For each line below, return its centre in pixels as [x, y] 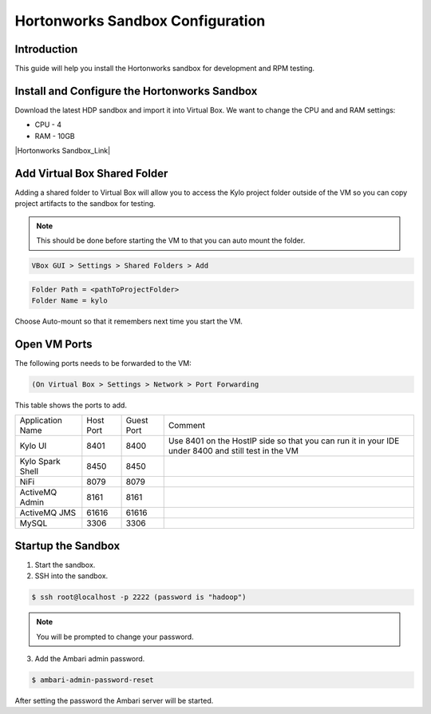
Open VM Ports [53, 344]
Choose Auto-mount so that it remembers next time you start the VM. [129, 321]
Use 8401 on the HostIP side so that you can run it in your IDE [284, 441]
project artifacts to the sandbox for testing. [85, 204]
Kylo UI [33, 446]
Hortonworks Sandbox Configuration [140, 21]
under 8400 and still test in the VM [233, 451]
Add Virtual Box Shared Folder [91, 173]
